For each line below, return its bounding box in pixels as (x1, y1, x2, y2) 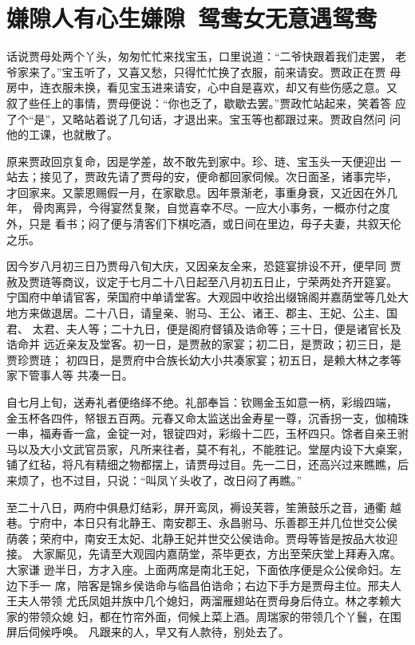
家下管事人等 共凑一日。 (6, 367, 133, 383)
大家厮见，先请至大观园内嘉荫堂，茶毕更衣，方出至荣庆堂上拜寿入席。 (32, 545, 401, 562)
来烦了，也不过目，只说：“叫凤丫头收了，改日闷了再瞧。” (6, 471, 302, 488)
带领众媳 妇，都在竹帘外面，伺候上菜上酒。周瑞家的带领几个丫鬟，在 (28, 608, 390, 624)
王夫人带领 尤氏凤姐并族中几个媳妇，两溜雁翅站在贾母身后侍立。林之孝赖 (6, 592, 390, 609)
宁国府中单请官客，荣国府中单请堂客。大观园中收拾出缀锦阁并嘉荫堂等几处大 (6, 289, 409, 305)
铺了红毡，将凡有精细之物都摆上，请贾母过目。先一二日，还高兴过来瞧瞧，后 (6, 456, 409, 473)
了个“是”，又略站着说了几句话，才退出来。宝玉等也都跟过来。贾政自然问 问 (6, 110, 401, 127)
